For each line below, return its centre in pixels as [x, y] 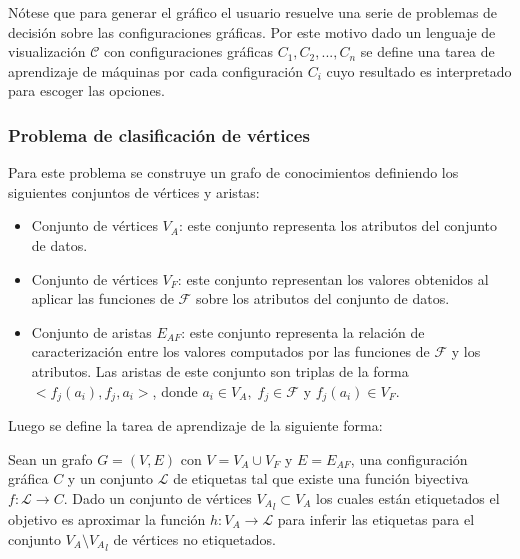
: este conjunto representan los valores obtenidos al [333, 278]
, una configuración [409, 458]
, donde [175, 390]
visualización [47, 51]
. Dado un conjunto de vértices [157, 497]
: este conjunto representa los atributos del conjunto [338, 225]
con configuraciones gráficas [188, 51]
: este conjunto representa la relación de [303, 331]
